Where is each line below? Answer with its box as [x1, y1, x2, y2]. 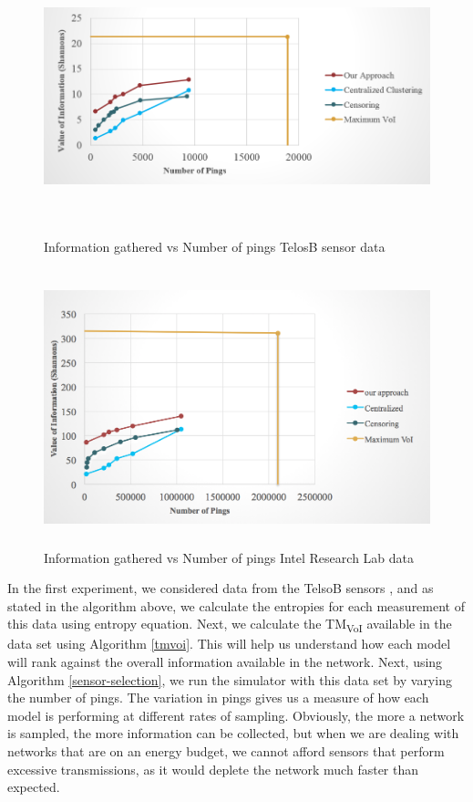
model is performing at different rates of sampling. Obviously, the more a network [7, 705, 465, 724]
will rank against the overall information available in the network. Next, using [7, 652, 443, 671]
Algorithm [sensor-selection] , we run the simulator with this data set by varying [7, 670, 452, 689]
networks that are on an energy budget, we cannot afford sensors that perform [7, 741, 445, 760]
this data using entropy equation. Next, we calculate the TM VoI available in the [7, 614, 452, 636]
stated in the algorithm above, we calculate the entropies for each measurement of [7, 596, 465, 615]
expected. [7, 777, 60, 797]
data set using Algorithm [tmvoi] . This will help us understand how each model [7, 634, 451, 653]
